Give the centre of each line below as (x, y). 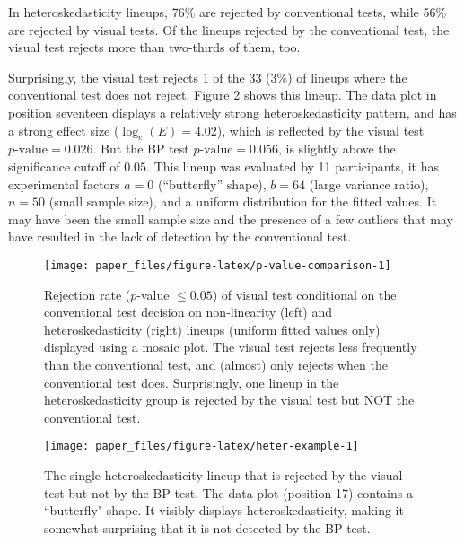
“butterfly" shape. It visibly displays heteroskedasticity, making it (224, 510)
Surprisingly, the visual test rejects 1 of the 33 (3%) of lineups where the (208, 77)
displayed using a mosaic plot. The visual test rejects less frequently (231, 347)
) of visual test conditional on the (304, 294)
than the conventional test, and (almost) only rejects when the (216, 364)
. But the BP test (141, 149)
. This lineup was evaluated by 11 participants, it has (293, 166)
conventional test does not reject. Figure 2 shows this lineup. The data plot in (223, 95)
